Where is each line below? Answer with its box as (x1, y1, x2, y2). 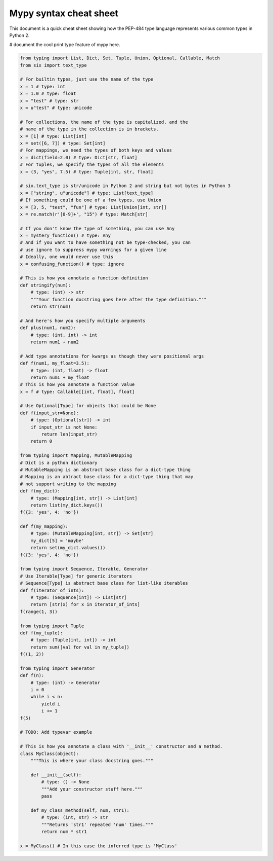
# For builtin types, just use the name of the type (20, 77, 154, 82)
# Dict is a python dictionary (20, 459, 98, 465)
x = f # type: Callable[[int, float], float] (20, 388, 135, 394)
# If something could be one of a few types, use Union (20, 197, 162, 203)
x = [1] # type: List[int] (20, 133, 87, 139)
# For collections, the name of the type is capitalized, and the (20, 119, 188, 125)
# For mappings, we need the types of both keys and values (20, 148, 172, 153)
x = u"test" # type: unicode (20, 105, 93, 111)
